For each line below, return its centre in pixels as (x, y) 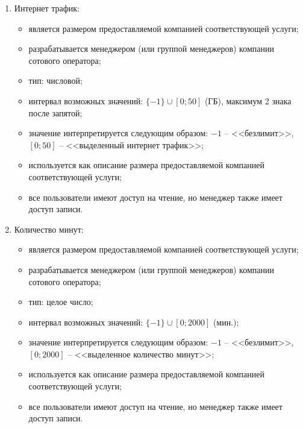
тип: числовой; (55, 80)
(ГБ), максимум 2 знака (248, 100)
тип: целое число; (61, 302)
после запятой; (55, 112)
